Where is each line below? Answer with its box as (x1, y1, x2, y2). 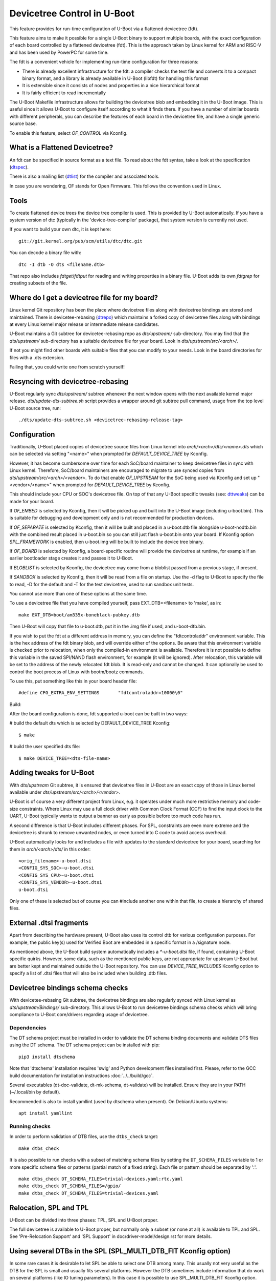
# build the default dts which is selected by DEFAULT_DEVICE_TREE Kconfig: (9, 720, 171, 726)
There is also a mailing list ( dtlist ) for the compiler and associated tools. (9, 173, 159, 179)
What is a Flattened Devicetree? (9, 143, 113, 152)
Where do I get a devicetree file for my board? (9, 294, 158, 302)
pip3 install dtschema (18, 1053, 76, 1060)
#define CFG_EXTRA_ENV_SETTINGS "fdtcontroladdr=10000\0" (18, 690, 183, 696)
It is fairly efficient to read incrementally (22, 90, 106, 96)
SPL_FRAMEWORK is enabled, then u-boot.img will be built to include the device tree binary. (9, 539, 204, 545)
